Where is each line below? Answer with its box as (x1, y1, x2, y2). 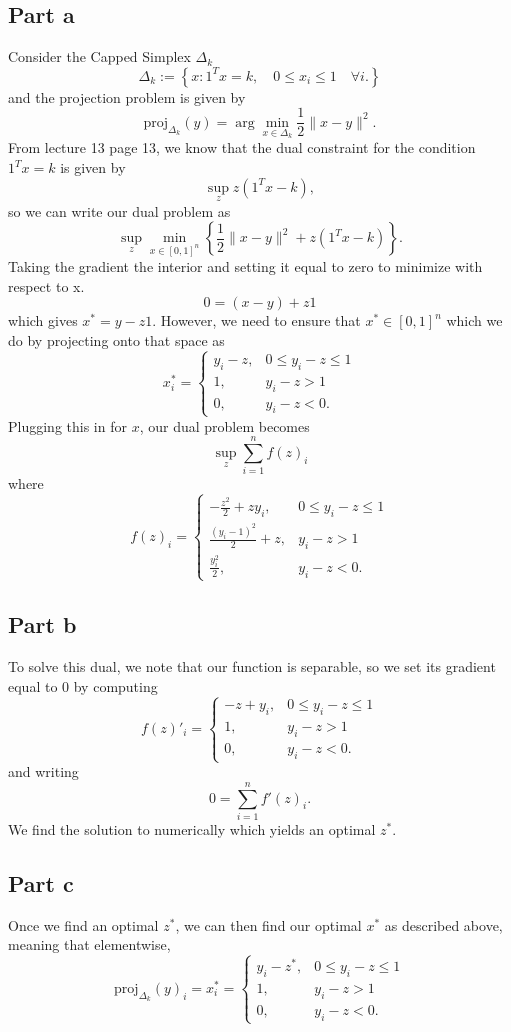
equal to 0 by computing (8, 675, 158, 696)
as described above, (384, 914, 503, 935)
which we (446, 310, 503, 331)
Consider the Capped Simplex (8, 46, 191, 67)
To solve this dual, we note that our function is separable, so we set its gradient (8, 655, 496, 676)
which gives (8, 310, 78, 331)
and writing (8, 761, 79, 782)
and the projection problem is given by (8, 86, 246, 107)
